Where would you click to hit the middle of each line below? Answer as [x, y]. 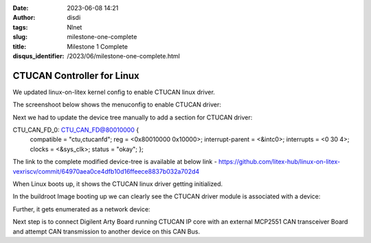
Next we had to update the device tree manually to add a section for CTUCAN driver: [133, 117]
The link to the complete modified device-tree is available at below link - [115, 162]
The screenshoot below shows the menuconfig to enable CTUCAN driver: [117, 105]
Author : [24, 18]
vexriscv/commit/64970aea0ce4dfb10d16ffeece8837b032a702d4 [106, 171]
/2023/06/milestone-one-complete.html [123, 56]
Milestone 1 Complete [98, 46]
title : [20, 46]
